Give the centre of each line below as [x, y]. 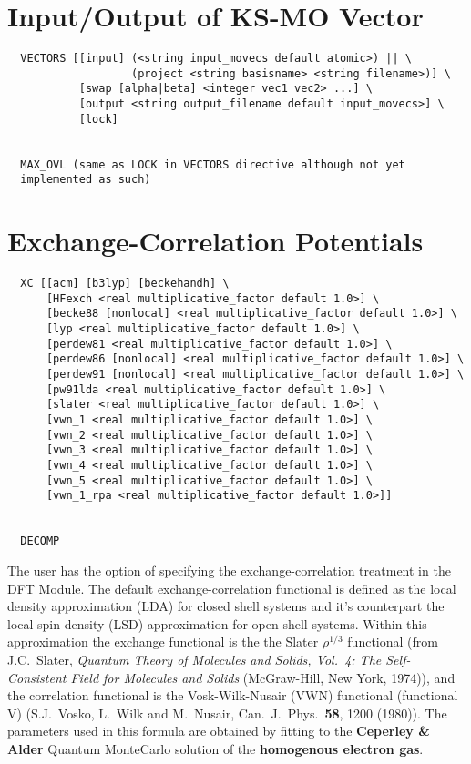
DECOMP [40, 541]
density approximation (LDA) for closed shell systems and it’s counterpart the [226, 606]
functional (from [393, 642]
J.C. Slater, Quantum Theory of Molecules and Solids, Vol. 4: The [195, 659]
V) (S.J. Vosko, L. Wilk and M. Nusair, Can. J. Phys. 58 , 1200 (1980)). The [227, 713]
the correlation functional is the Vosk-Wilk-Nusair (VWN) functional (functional [233, 695]
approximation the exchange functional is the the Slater [163, 642]
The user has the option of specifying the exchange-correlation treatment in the [229, 570]
